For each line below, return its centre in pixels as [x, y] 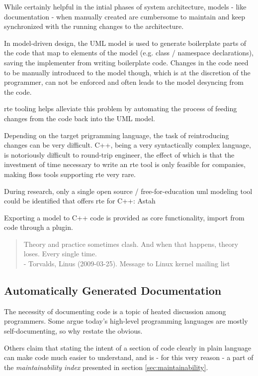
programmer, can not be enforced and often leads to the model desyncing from [124, 82]
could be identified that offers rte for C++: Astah [80, 201]
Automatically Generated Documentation [113, 290]
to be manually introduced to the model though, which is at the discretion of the [127, 72]
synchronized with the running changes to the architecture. [94, 26]
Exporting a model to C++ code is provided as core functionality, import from [124, 217]
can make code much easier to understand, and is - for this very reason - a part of [129, 357]
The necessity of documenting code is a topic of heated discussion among [115, 311]
